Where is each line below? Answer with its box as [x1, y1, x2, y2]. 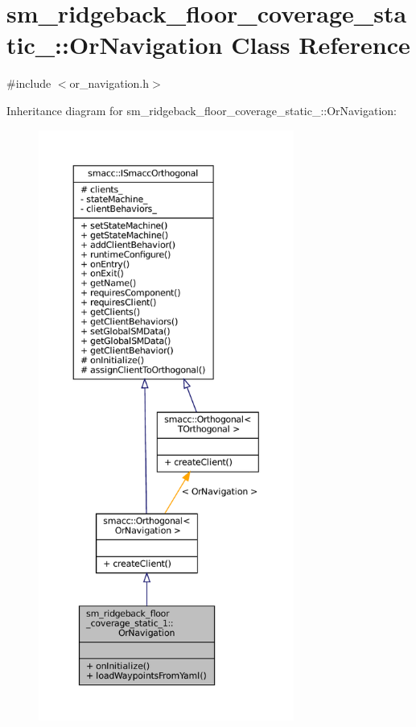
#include [6, 75, 51, 92]
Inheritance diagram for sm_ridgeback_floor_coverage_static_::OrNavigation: [6, 101, 397, 118]
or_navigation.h [69, 75, 150, 92]
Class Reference [231, 28, 410, 61]
